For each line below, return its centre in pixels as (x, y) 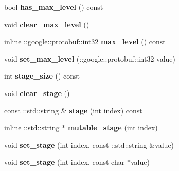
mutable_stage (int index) (113, 128)
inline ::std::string (32, 128)
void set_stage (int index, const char (65, 162)
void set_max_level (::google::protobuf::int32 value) (90, 58)
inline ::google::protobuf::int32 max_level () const (85, 41)
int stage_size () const (42, 76)
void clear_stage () (37, 93)
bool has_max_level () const (54, 7)
